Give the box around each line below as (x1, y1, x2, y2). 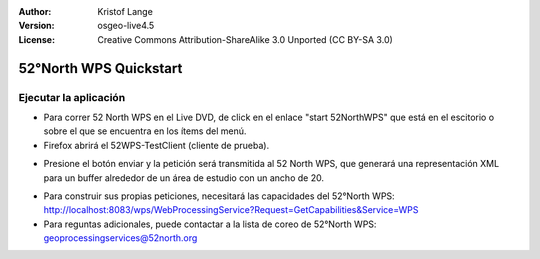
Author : (18, 6, 52, 17)
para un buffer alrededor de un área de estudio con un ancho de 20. (43, 171, 325, 184)
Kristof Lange (97, 6, 154, 17)
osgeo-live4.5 (97, 20, 155, 32)
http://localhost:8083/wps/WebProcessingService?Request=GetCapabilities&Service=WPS (43, 204, 419, 216)
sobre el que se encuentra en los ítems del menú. (43, 125, 247, 137)
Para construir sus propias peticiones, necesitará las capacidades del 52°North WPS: (43, 190, 395, 202)
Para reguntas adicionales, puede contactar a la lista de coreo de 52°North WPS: (43, 218, 377, 230)
